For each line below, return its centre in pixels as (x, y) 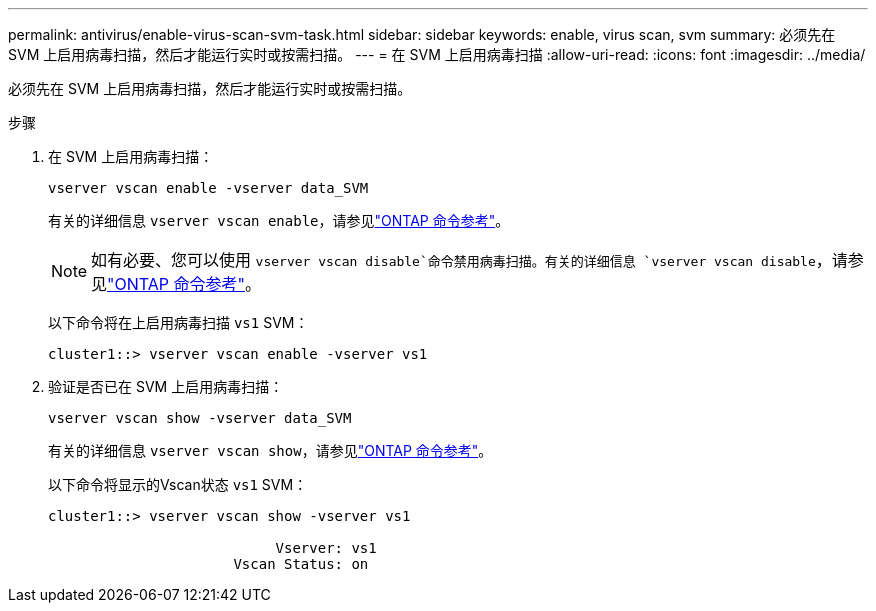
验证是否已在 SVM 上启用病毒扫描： (166, 386)
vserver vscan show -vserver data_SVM (200, 418)
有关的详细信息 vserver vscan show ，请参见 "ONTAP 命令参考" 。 (270, 450)
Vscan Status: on (301, 564)
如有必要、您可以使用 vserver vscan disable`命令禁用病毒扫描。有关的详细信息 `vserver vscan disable (453, 260)
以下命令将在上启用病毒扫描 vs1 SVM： (178, 322)
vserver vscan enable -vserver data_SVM (208, 188)
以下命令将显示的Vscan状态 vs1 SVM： (178, 484)
